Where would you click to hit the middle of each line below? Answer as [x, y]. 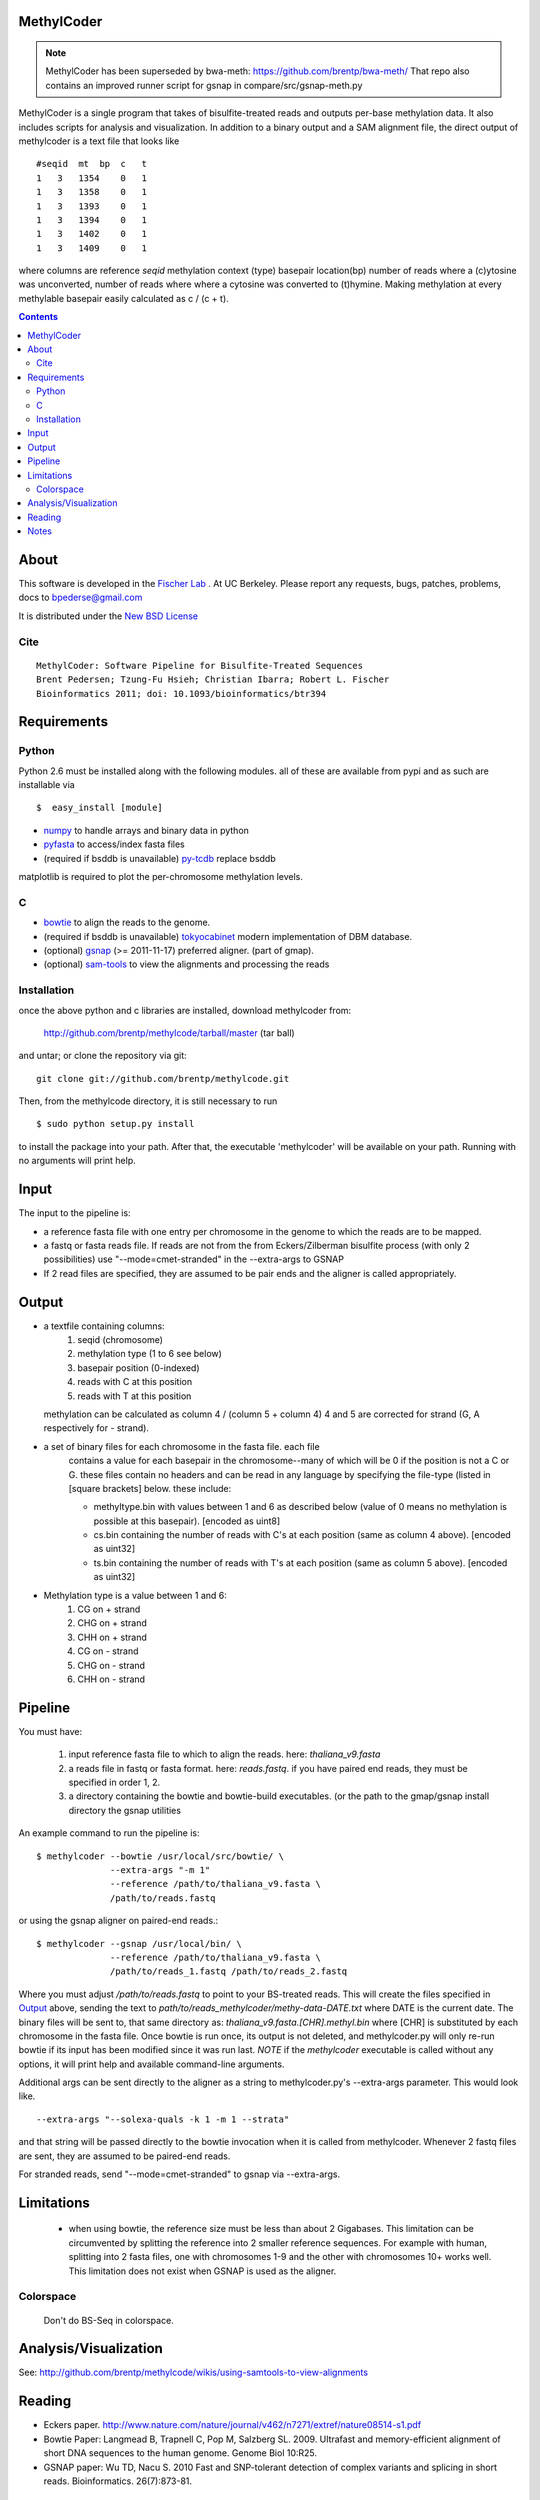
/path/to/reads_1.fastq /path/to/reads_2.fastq [229, 1971]
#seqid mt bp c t [92, 164]
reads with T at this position [134, 1396]
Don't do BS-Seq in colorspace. [108, 2320]
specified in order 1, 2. [114, 1782]
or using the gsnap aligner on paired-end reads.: [118, 1921]
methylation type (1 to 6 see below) [149, 1354]
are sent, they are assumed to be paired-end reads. [124, 2156]
